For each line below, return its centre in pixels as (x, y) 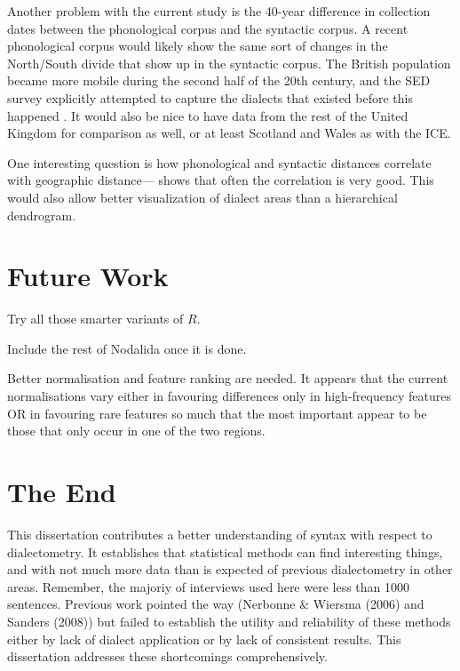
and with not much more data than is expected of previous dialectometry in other (230, 569)
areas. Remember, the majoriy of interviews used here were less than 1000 (209, 586)
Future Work (88, 276)
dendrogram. (42, 215)
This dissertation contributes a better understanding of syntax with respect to (220, 534)
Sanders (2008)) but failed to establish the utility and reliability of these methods (229, 621)
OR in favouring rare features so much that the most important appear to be (217, 413)
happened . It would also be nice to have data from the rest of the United (208, 115)
